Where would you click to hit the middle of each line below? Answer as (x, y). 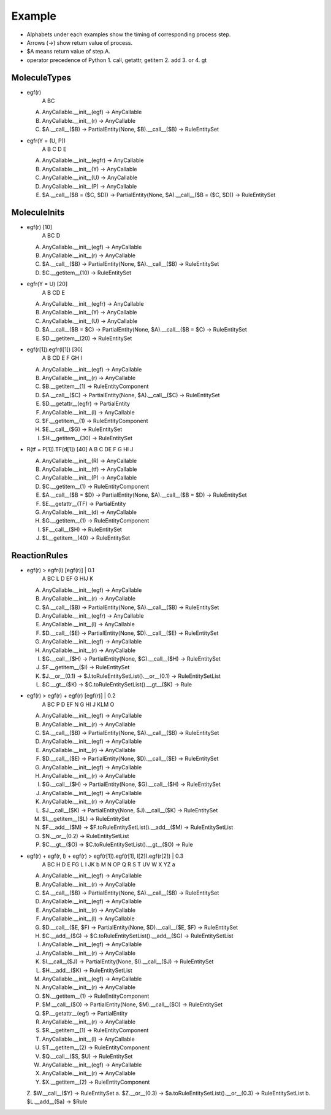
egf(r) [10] (40, 227)
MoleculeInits (38, 212)
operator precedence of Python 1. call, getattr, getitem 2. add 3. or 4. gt (117, 60)
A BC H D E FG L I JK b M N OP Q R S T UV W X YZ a (109, 864)
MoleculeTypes (41, 78)
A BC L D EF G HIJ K (68, 579)
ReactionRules (40, 555)
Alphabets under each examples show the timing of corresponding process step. (129, 34)
